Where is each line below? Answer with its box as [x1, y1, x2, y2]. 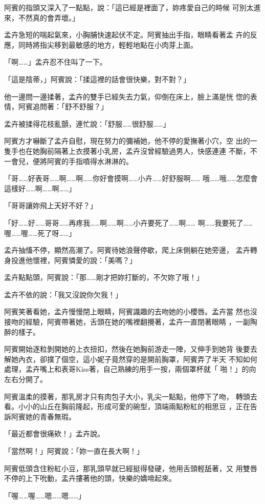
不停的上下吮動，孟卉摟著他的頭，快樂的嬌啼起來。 [4, 473, 176, 483]
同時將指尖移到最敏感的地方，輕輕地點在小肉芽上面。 [18, 39, 197, 50]
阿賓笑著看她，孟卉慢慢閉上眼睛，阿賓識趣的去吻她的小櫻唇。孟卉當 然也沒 [4, 306, 257, 317]
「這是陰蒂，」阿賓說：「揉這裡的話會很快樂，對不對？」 [4, 73, 190, 84]
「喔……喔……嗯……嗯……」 [4, 490, 86, 500]
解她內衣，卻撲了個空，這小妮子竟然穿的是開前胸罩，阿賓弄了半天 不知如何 [4, 353, 257, 364]
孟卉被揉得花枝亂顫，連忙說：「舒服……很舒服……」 [4, 118, 170, 129]
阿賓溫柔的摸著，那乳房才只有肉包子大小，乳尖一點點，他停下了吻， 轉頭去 [4, 391, 257, 401]
